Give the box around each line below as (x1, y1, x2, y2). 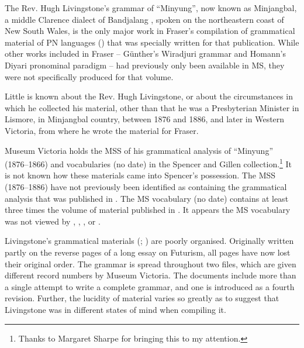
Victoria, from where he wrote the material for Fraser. (5, 124, 199, 136)
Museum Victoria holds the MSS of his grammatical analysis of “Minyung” (5, 144, 273, 156)
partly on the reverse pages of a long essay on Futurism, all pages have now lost (5, 246, 291, 258)
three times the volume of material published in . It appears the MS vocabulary (5, 204, 291, 216)
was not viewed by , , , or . (5, 215, 101, 227)
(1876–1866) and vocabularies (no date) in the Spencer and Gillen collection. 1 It (5, 156, 292, 170)
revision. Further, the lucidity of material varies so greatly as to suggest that (5, 292, 279, 304)
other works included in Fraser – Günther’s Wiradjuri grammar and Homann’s (5, 47, 286, 60)
